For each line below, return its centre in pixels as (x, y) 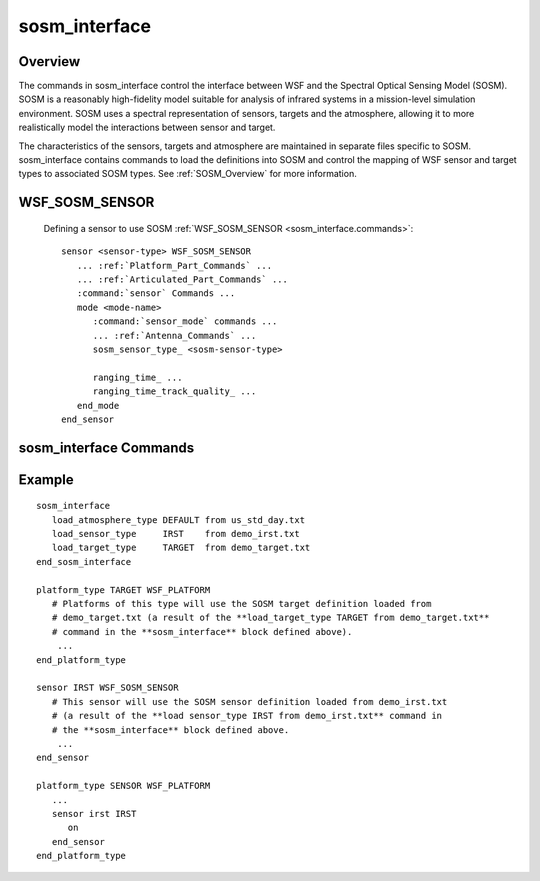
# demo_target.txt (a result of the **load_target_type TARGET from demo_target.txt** (270, 618)
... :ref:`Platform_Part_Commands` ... (174, 265)
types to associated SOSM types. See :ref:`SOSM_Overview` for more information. (187, 174)
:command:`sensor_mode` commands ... (185, 321)
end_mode (98, 405)
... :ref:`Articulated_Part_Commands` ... (182, 279)
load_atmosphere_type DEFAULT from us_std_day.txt (178, 519)
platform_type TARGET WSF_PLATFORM (123, 589)
